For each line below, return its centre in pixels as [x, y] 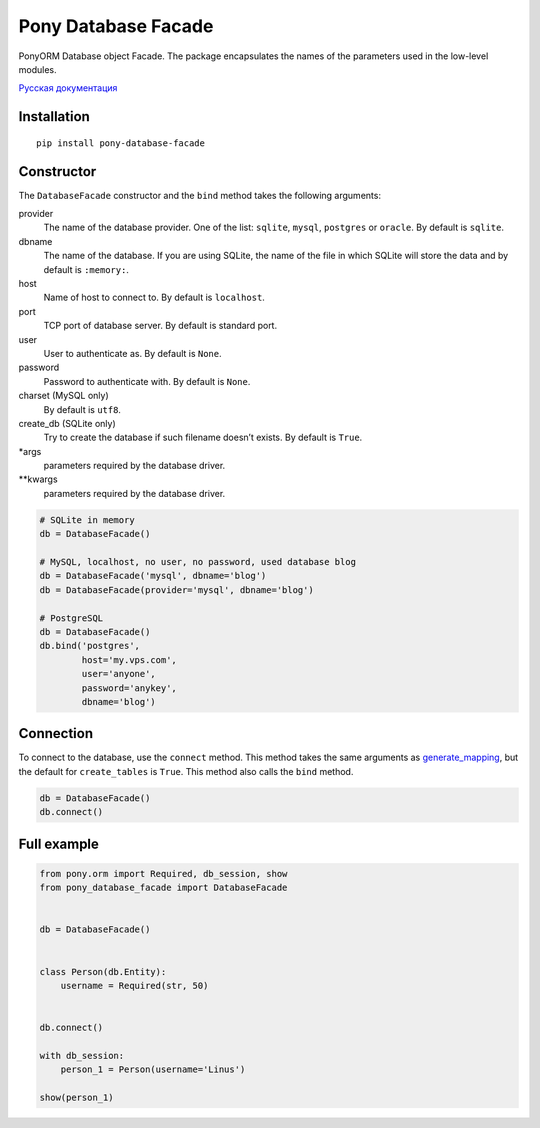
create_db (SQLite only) [67, 423]
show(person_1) [76, 1098]
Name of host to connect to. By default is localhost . [154, 297]
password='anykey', [129, 688]
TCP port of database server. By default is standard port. [160, 326]
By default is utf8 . [82, 409]
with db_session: [82, 1055]
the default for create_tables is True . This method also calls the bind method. [186, 771]
